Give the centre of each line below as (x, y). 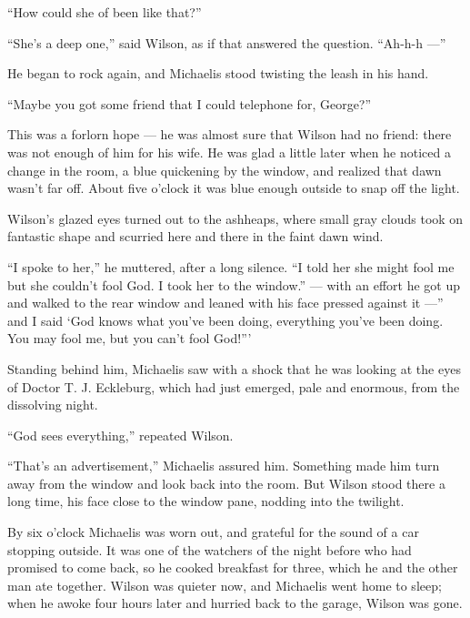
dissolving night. (53, 405)
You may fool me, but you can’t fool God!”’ (130, 338)
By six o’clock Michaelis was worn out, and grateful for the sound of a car (213, 532)
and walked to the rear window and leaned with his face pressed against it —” (225, 303)
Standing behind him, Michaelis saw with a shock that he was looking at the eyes (234, 368)
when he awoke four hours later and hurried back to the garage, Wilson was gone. (235, 603)
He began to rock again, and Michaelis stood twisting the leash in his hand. (218, 73)
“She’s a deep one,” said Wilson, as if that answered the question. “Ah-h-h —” (227, 42)
